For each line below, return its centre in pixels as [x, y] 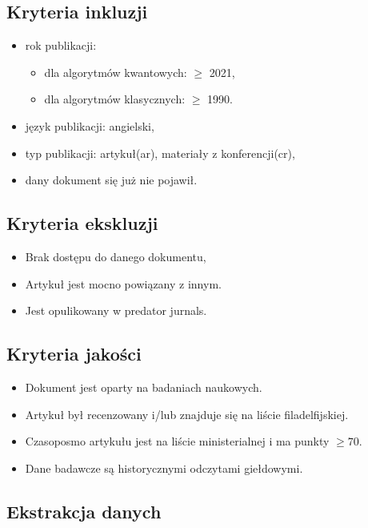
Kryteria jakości [74, 354]
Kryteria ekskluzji [82, 223]
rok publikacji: [61, 45]
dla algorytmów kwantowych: [116, 72]
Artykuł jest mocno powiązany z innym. [123, 283]
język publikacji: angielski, [90, 125]
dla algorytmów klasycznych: [115, 99]
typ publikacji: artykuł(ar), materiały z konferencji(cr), [160, 153]
